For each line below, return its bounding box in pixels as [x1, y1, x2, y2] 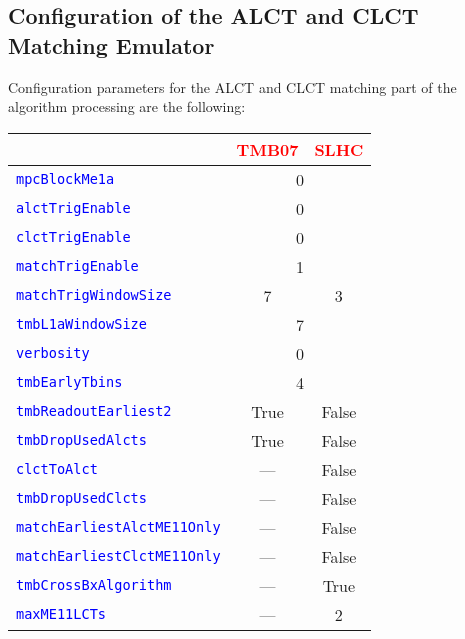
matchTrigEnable [16, 258, 139, 275]
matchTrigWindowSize [16, 287, 172, 304]
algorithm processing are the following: [8, 96, 246, 117]
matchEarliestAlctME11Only [16, 519, 221, 536]
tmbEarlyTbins [16, 374, 123, 391]
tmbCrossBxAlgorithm [16, 577, 172, 594]
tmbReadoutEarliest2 [16, 403, 172, 420]
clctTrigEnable [16, 229, 131, 246]
